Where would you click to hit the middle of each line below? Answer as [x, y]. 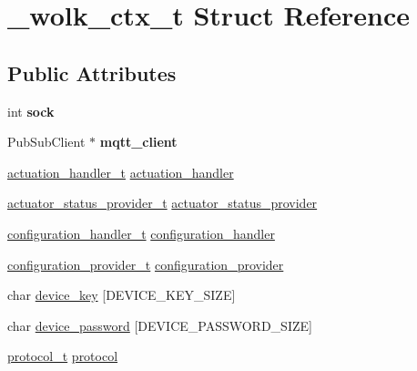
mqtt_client [138, 142]
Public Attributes [92, 72]
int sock [31, 111]
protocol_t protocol [63, 356]
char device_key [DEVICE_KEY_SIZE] [122, 295]
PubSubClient [46, 142]
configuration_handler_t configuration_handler [141, 233]
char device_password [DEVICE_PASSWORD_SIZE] [160, 325]
